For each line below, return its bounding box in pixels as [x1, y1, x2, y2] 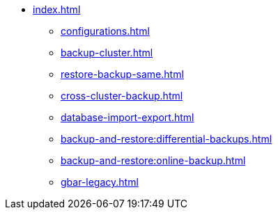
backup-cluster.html [61, 47, 153, 58]
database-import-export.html [61, 111, 194, 123]
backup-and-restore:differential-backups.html [61, 133, 272, 145]
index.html [33, 3, 81, 15]
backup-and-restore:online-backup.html [61, 154, 246, 166]
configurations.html [61, 25, 150, 37]
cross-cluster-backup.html [61, 90, 183, 102]
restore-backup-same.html [61, 68, 184, 80]
